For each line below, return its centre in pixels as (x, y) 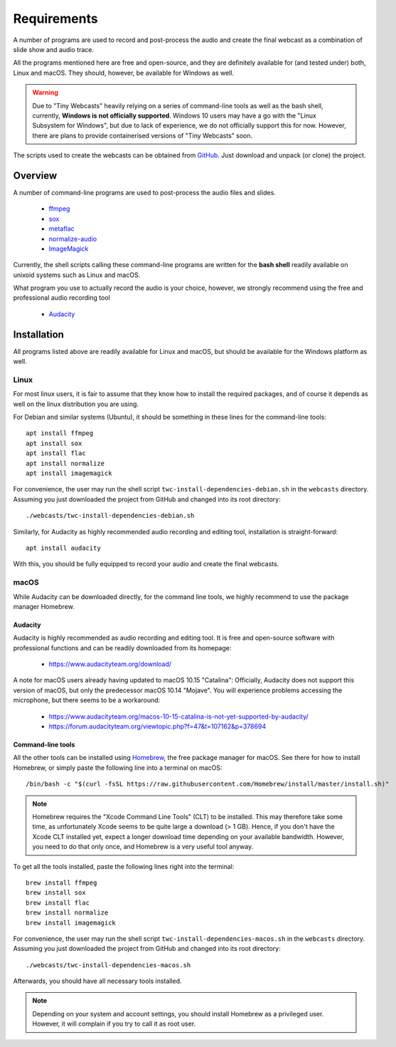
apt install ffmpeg (60, 433)
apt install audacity (63, 548)
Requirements (56, 19)
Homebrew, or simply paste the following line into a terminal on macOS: (118, 767)
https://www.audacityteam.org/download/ (110, 664)
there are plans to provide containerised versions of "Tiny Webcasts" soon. (142, 135)
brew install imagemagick (71, 923)
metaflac (61, 229)
